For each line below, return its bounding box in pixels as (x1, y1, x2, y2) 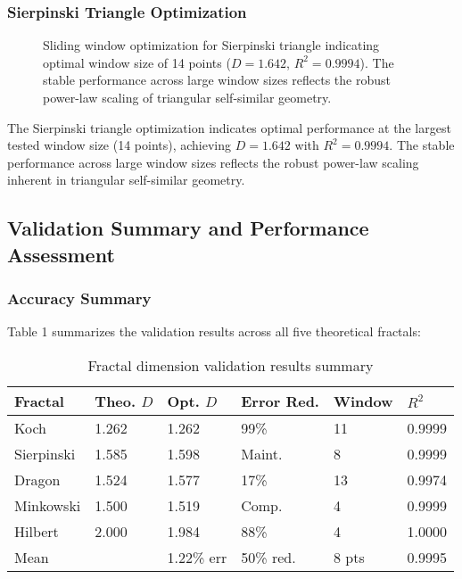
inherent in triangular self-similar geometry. (7, 170, 245, 189)
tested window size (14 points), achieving (7, 136, 232, 154)
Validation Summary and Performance (7, 214, 369, 242)
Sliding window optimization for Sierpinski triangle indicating (43, 36, 380, 54)
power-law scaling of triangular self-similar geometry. (43, 88, 332, 106)
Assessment (7, 240, 115, 268)
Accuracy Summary (7, 287, 152, 310)
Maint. (241, 443, 283, 464)
